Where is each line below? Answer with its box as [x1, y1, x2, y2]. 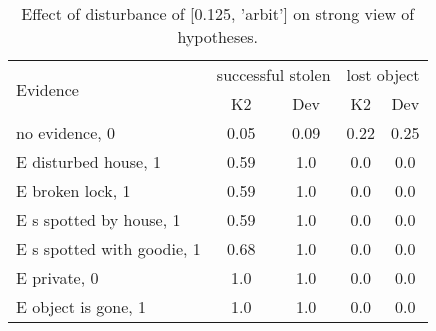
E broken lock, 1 [16, 179, 131, 202]
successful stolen [216, 63, 331, 86]
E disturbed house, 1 [16, 150, 161, 173]
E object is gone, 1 [16, 295, 147, 318]
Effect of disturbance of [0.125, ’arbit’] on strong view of [21, 2, 415, 25]
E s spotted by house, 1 [16, 208, 181, 231]
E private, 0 [16, 266, 99, 289]
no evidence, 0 [16, 121, 116, 144]
